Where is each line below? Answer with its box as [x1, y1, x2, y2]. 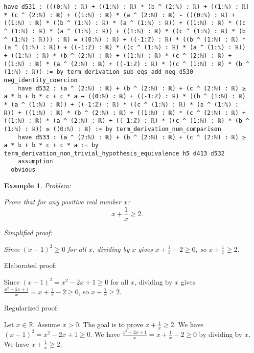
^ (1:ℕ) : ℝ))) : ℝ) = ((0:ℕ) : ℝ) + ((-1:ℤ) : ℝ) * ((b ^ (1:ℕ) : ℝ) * [4, 36, 246, 43]
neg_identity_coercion [4, 76, 78, 84]
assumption [18, 158, 53, 165]
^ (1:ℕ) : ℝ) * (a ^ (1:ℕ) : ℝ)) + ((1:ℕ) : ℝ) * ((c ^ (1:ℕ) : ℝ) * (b [4, 27, 246, 35]
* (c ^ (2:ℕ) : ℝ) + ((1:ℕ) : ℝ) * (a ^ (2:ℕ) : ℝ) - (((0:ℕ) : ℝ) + [4, 11, 235, 19]
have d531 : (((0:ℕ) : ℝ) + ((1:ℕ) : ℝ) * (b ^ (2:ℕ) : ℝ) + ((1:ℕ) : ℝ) [4, 3, 250, 10]
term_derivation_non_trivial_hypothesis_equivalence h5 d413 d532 [4, 150, 225, 157]
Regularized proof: [4, 303, 59, 313]
